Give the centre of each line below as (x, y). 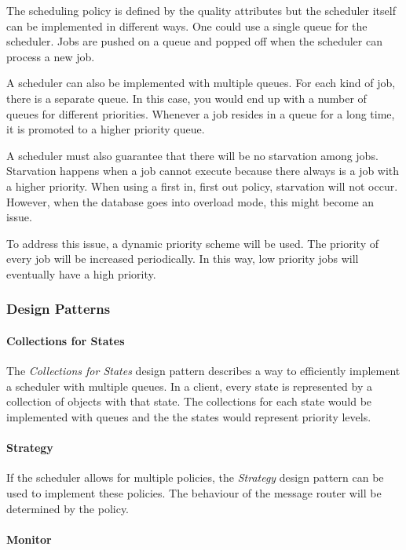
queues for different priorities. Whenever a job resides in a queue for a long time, (201, 113)
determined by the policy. (68, 508)
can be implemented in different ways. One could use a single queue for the (187, 25)
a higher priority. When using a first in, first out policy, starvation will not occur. (202, 186)
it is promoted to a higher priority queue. (106, 129)
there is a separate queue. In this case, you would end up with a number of (187, 98)
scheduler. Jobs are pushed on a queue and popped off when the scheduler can (194, 41)
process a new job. (51, 56)
